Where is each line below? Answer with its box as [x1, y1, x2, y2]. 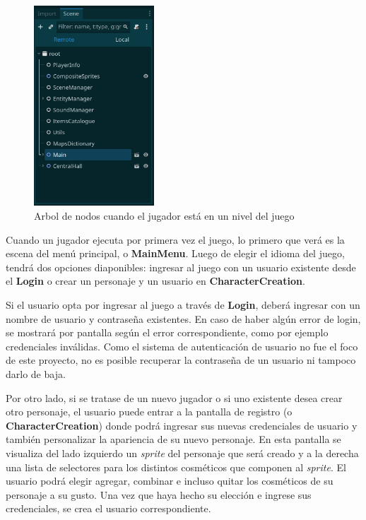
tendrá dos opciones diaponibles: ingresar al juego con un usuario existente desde [6, 259, 356, 274]
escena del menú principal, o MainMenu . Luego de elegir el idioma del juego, [6, 246, 345, 261]
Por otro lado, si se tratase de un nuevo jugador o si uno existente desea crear [6, 390, 343, 405]
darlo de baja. [6, 367, 66, 381]
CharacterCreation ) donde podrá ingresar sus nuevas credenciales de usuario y [6, 418, 358, 432]
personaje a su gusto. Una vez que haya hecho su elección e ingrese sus [6, 487, 312, 502]
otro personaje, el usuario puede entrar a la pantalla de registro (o [6, 404, 293, 419]
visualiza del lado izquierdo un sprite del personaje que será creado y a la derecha [6, 445, 359, 460]
